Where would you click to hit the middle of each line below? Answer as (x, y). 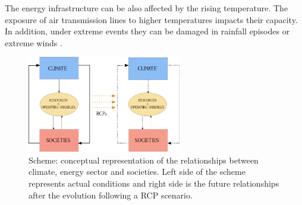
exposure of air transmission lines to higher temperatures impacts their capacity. (151, 19)
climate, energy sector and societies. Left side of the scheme (137, 172)
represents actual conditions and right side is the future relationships (154, 183)
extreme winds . (34, 42)
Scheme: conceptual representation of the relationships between (144, 160)
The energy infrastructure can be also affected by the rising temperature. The (147, 8)
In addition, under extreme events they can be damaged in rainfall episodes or (147, 31)
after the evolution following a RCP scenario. (111, 195)
